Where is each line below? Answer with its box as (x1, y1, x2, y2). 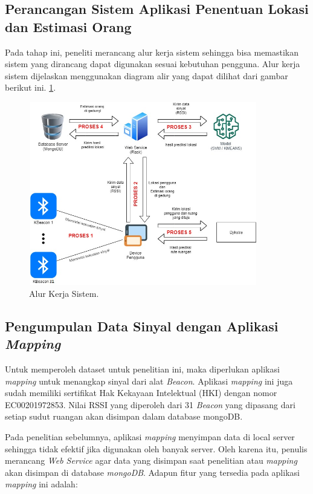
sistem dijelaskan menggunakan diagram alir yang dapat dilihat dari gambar (5, 69, 288, 82)
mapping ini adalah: (5, 478, 78, 490)
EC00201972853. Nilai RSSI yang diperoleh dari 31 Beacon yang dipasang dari (5, 398, 295, 411)
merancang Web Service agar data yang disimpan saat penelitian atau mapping (5, 454, 297, 467)
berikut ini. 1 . (5, 81, 56, 94)
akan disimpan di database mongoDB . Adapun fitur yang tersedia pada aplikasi (5, 466, 300, 478)
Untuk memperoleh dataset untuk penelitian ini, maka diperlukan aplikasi (5, 363, 280, 375)
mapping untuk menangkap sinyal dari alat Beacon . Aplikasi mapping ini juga (5, 374, 293, 387)
